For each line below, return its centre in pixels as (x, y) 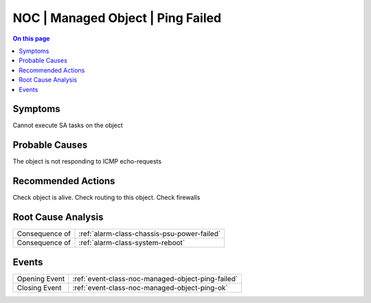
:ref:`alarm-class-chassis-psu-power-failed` (150, 234)
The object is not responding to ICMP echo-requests (87, 161)
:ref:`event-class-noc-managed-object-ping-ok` (150, 287)
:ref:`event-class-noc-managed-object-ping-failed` (155, 278)
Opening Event (41, 278)
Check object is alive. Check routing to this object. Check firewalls (106, 198)
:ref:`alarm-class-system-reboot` (132, 243)
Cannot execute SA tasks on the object (68, 125)
